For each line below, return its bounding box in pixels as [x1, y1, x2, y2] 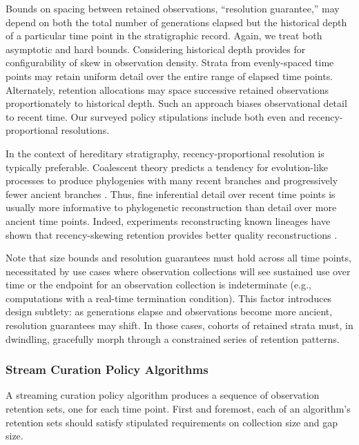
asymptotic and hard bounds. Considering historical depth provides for [6, 41, 306, 56]
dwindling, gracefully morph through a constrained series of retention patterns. [6, 331, 340, 346]
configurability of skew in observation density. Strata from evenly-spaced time [6, 55, 334, 70]
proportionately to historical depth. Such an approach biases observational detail [6, 96, 347, 110]
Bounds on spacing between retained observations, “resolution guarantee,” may [6, 1, 340, 15]
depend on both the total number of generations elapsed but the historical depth [6, 14, 347, 29]
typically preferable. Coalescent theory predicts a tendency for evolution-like [6, 159, 329, 174]
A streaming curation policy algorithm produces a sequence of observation [6, 388, 320, 402]
